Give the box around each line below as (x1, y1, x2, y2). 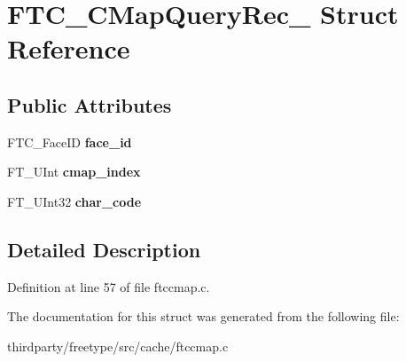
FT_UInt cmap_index (7, 162, 141, 181)
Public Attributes (7, 90, 172, 118)
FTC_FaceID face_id (7, 132, 132, 151)
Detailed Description (7, 235, 201, 263)
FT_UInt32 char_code (7, 192, 142, 210)
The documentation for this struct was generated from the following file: (7, 307, 400, 326)
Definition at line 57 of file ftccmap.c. (7, 277, 210, 295)
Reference (7, 30, 130, 67)
